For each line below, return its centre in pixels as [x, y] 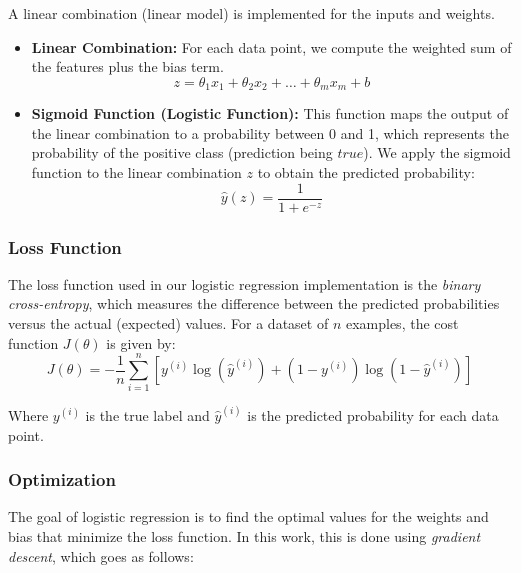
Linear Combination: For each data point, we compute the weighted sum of [271, 46]
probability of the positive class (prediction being [182, 152]
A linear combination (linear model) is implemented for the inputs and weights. [251, 13]
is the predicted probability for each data [373, 415]
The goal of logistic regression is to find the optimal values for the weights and [248, 516]
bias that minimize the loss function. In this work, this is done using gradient [244, 536]
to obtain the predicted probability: [366, 172]
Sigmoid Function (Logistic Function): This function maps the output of [270, 113]
